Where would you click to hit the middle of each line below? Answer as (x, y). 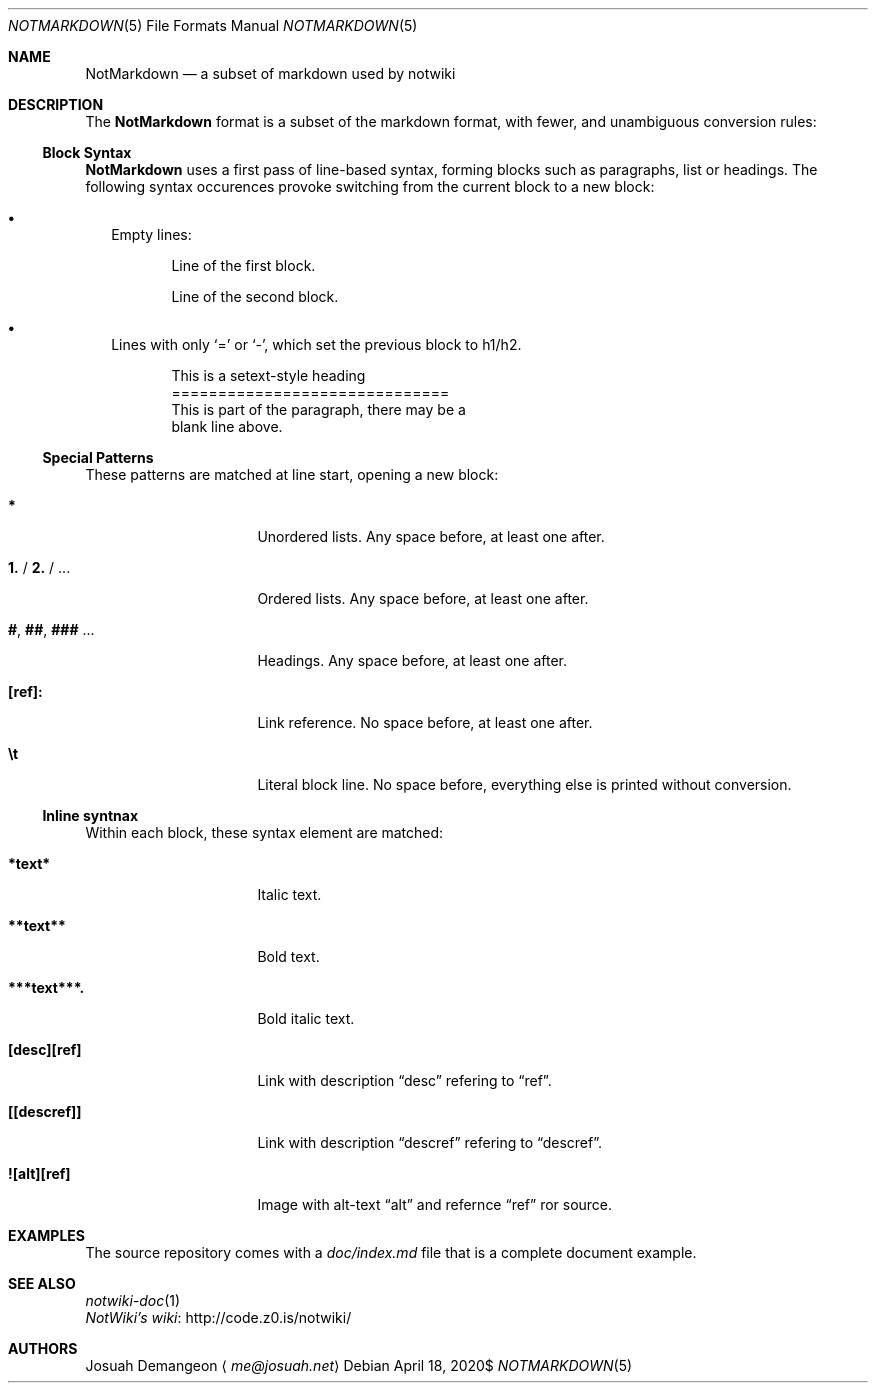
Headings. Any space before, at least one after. (412, 660)
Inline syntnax (90, 815)
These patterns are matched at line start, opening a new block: (292, 474)
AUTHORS (43, 1348)
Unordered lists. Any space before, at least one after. (431, 536)
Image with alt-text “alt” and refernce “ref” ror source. (435, 1204)
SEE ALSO (42, 1283)
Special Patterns (98, 457)
